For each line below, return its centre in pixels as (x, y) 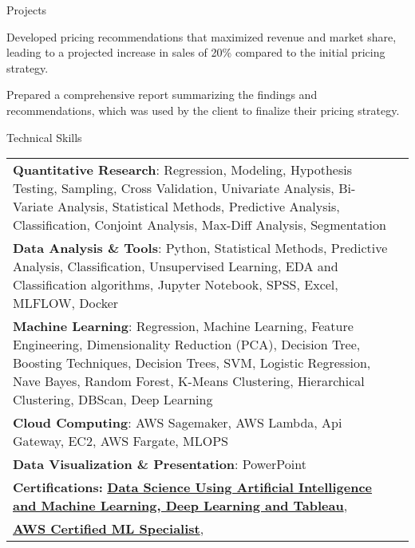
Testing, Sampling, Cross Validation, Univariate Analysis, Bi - (184, 188)
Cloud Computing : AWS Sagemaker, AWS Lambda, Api (178, 423)
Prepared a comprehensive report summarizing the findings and (162, 95)
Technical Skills (44, 137)
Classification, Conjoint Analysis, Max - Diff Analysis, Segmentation (200, 225)
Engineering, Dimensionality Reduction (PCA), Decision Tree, (187, 345)
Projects (27, 10)
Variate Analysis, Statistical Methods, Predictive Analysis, (176, 207)
